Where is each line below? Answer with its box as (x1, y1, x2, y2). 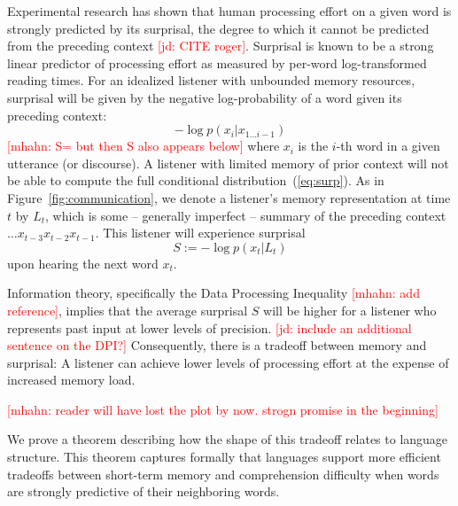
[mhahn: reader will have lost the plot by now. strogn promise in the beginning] (7, 400, 439, 418)
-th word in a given (336, 136, 440, 155)
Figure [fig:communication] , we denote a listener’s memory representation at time (7, 188, 451, 206)
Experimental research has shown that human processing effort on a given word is (7, 2, 452, 19)
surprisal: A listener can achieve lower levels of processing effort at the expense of (7, 353, 449, 371)
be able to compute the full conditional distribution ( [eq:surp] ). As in (7, 171, 384, 190)
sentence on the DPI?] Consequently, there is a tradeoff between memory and (7, 336, 427, 354)
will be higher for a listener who (263, 300, 437, 319)
